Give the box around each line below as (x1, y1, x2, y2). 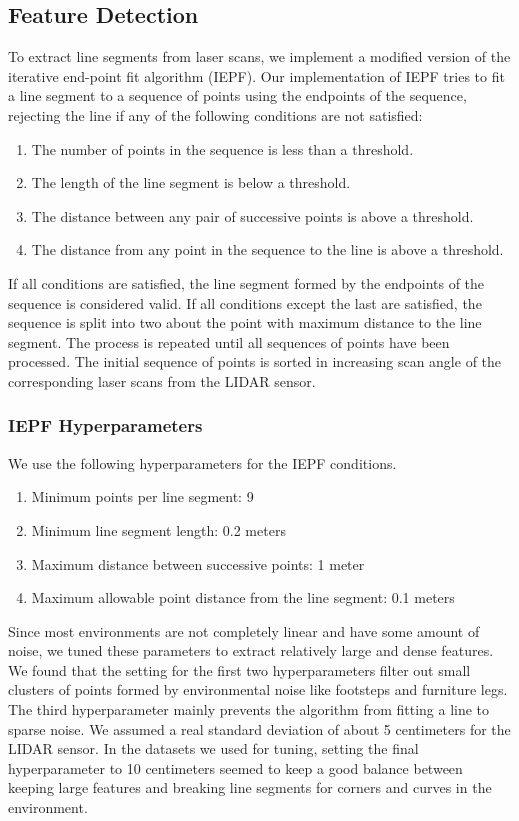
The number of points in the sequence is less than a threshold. (31, 138, 414, 159)
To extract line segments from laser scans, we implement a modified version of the (8, 46, 511, 67)
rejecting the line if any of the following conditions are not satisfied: (8, 104, 423, 125)
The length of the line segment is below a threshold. (31, 172, 351, 193)
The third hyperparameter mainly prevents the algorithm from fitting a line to (8, 699, 490, 720)
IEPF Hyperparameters (8, 413, 203, 438)
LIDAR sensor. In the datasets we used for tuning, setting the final (8, 738, 419, 759)
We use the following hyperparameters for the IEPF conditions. (8, 452, 397, 473)
